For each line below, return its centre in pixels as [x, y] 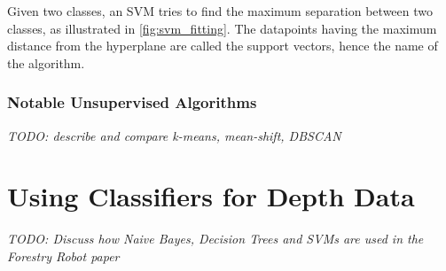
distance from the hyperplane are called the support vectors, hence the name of [223, 46]
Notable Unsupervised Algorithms [132, 102]
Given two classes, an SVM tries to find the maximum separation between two [220, 11]
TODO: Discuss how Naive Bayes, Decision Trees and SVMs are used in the [215, 239]
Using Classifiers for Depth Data [211, 196]
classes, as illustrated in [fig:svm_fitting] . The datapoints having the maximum [222, 28]
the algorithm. [46, 62]
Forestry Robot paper [63, 256]
